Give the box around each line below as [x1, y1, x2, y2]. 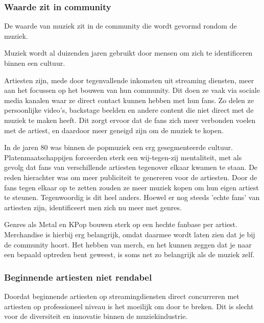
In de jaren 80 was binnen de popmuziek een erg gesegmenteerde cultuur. [4, 142, 233, 153]
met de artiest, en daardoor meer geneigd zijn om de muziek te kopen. [4, 125, 224, 135]
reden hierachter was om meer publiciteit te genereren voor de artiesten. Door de [4, 171, 257, 182]
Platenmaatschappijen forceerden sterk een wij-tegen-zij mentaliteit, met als [4, 152, 242, 162]
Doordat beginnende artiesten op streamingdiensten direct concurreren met [4, 290, 239, 301]
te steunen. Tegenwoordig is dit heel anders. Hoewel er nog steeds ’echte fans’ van [4, 192, 260, 203]
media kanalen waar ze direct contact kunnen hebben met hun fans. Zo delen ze [4, 94, 254, 105]
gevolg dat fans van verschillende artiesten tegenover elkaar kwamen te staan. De [4, 162, 258, 172]
